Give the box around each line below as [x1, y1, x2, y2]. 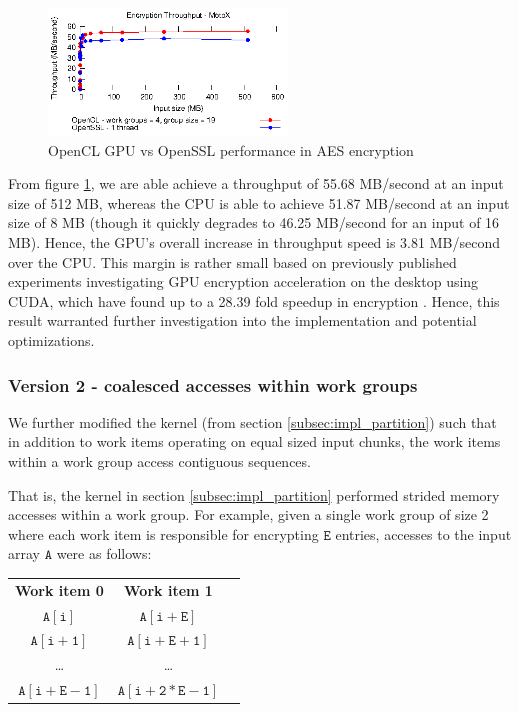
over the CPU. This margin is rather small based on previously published [8, 251, 457, 272]
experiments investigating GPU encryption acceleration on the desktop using [8, 271, 479, 292]
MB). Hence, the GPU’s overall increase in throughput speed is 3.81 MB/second [8, 232, 500, 253]
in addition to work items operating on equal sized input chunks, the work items [8, 431, 501, 452]
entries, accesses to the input [335, 523, 512, 544]
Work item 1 [124, 579, 213, 600]
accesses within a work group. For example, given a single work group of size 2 [8, 504, 489, 525]
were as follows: [56, 543, 152, 564]
